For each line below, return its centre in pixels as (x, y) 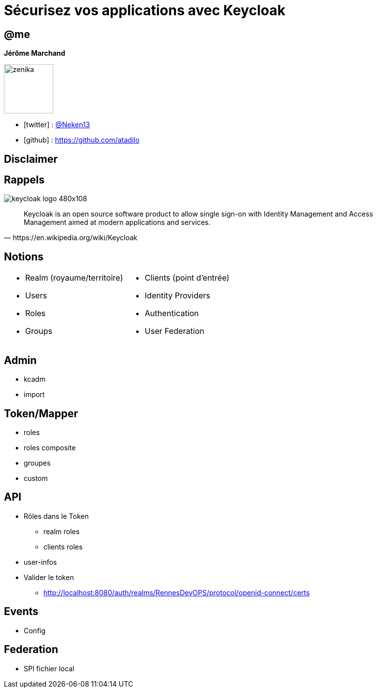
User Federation (174, 331)
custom (36, 478)
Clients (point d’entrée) (187, 278)
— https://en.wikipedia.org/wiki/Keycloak (71, 238)
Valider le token (49, 577)
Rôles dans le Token (56, 516)
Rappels (24, 180)
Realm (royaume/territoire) (74, 278)
